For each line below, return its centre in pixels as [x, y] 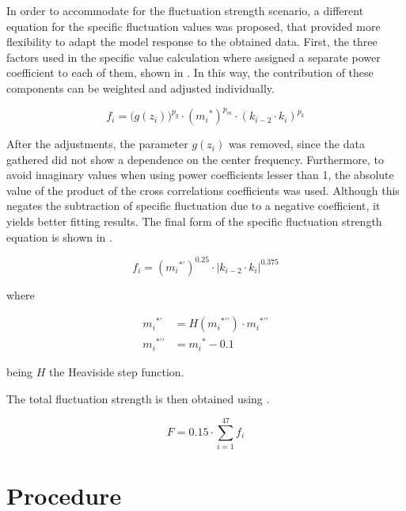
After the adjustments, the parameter [97, 144]
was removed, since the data [296, 144]
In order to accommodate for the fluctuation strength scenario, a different [185, 10]
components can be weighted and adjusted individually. [140, 88]
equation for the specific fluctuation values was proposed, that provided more [194, 26]
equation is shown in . [59, 236]
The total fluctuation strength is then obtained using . [138, 398]
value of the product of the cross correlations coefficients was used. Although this [203, 190]
